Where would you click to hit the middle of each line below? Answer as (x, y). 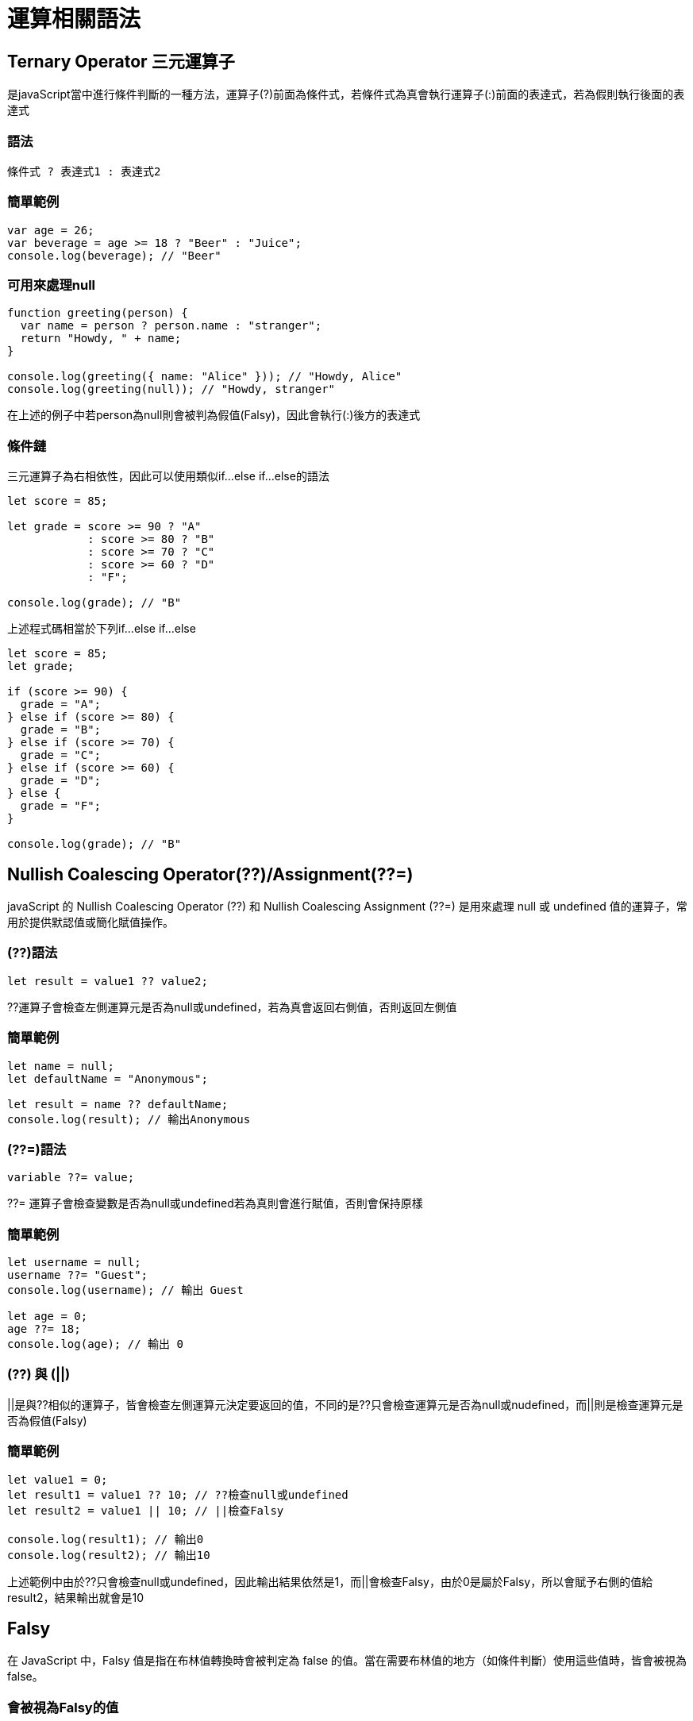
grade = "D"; (61, 781)
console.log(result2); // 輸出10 (109, 1555)
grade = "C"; (61, 755)
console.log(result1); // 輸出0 (106, 1539)
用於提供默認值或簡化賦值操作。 (90, 922)
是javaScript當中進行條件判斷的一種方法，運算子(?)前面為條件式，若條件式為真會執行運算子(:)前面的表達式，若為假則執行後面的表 (346, 94)
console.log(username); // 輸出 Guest (125, 1290)
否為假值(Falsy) (47, 1420)
